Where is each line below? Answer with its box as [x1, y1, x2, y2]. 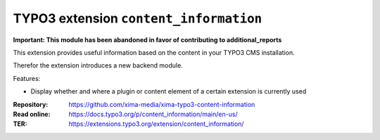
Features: [13, 74, 41, 82]
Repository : [13, 100, 49, 108]
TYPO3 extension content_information [13, 11, 262, 26]
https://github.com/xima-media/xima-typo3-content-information [68, 100, 255, 108]
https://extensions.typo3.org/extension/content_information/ [68, 120, 244, 128]
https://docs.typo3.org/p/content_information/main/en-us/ [68, 110, 239, 118]
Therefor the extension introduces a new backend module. [13, 61, 183, 70]
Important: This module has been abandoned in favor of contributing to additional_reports [13, 35, 282, 44]
